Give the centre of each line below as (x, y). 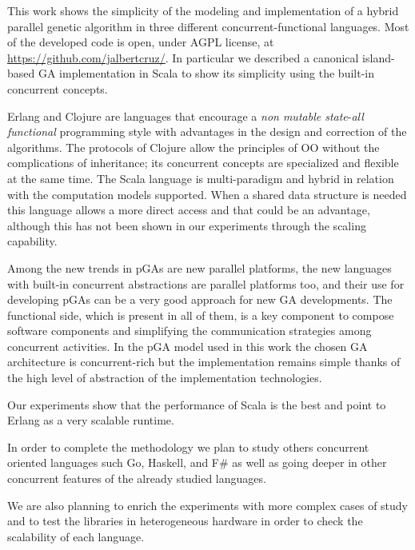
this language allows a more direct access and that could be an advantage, (189, 210)
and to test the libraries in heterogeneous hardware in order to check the (185, 521)
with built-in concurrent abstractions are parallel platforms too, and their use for (206, 283)
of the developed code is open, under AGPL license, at (141, 42)
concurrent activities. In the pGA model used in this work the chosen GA (188, 346)
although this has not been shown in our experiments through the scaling (187, 225)
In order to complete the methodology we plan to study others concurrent (188, 446)
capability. (32, 241)
